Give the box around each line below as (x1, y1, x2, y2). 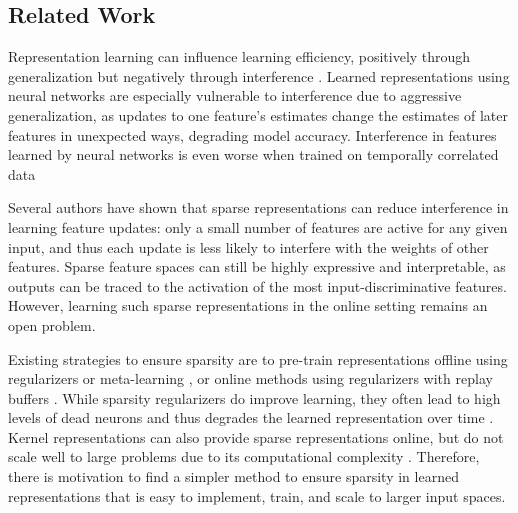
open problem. (8, 314, 96, 335)
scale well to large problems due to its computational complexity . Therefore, (8, 446, 480, 467)
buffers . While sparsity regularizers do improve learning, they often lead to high (8, 387, 501, 408)
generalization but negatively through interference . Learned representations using (8, 65, 510, 86)
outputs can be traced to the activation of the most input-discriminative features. (8, 275, 507, 296)
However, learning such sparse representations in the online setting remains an (8, 295, 488, 316)
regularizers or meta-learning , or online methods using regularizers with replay (8, 368, 493, 389)
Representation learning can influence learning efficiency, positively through (8, 46, 471, 67)
